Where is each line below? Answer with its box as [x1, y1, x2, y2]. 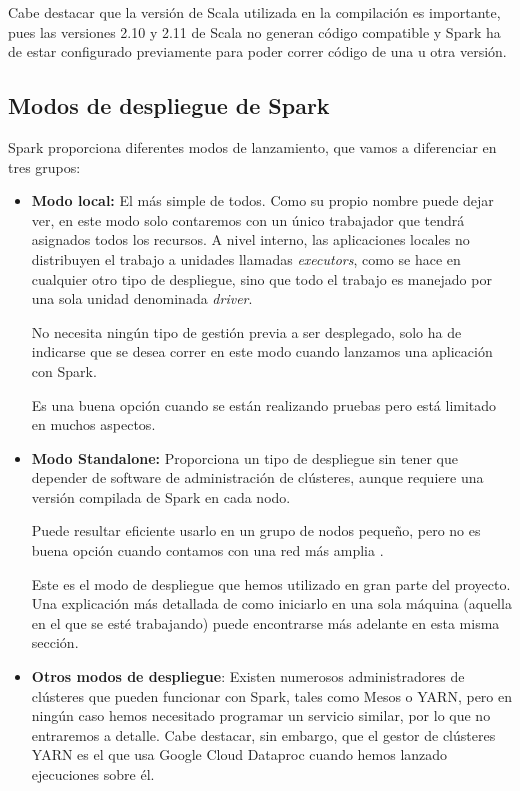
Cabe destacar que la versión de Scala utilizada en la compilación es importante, [8, 2, 501, 22]
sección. [31, 632, 79, 653]
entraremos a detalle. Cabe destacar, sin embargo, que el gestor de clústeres [31, 724, 496, 745]
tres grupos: [8, 156, 81, 177]
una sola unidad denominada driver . [31, 288, 253, 309]
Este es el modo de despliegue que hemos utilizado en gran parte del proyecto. [31, 573, 511, 594]
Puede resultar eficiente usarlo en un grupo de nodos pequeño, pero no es [31, 520, 481, 541]
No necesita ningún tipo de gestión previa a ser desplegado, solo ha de [31, 321, 462, 342]
